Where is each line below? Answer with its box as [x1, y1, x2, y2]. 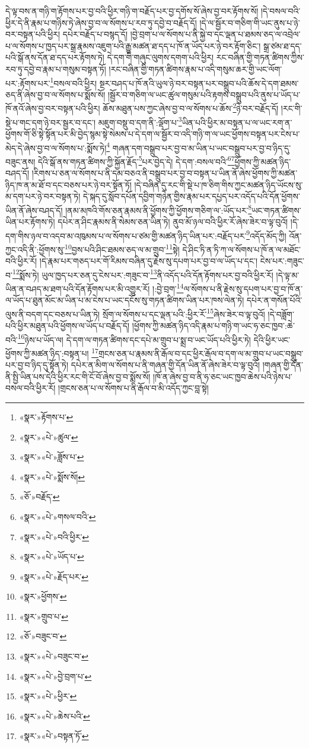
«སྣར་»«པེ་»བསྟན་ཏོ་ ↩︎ [19, 730, 89, 742]
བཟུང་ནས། [5, 155, 36, 167]
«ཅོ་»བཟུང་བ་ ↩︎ [19, 630, 67, 642]
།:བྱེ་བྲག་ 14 [152, 280, 184, 294]
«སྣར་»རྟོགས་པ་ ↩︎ [19, 410, 74, 423]
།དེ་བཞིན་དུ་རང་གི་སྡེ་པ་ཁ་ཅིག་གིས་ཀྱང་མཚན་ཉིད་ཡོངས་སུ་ [134, 178, 303, 191]
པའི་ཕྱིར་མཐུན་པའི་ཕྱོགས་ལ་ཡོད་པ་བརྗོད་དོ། [5, 319, 130, 332]
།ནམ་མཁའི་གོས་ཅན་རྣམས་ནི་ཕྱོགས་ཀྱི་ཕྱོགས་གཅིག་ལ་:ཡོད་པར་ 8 [65, 202, 252, 216]
